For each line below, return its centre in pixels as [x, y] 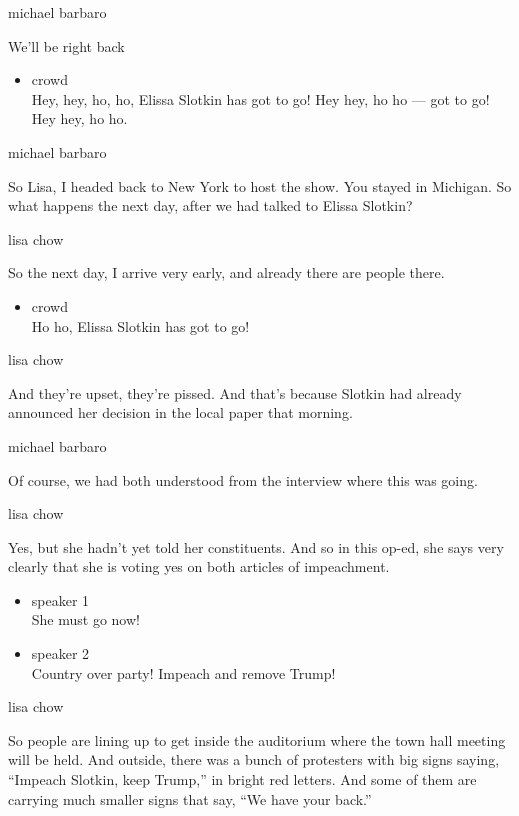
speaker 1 [60, 599]
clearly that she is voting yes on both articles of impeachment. [199, 566]
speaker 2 [60, 653]
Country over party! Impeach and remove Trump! [183, 672]
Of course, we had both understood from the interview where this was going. [243, 479]
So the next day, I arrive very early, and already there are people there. [226, 272]
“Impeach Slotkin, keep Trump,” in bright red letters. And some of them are [242, 779]
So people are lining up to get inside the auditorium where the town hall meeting [257, 739]
